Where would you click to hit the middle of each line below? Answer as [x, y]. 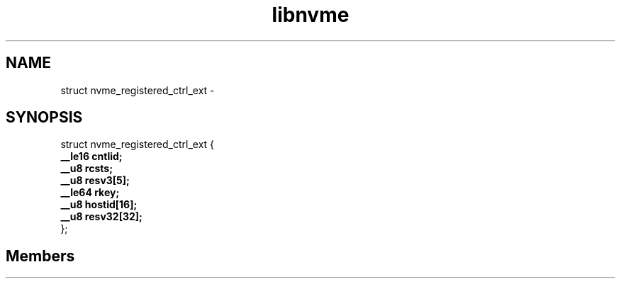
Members [40, 256]
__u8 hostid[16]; [99, 205]
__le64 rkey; [90, 193]
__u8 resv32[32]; [101, 217]
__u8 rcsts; [86, 169]
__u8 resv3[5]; [95, 181]
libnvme [310, 15]
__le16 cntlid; [91, 157]
